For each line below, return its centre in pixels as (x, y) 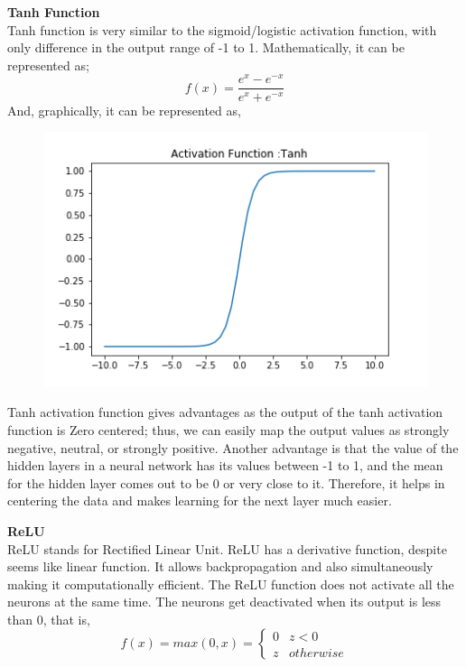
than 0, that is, (49, 619)
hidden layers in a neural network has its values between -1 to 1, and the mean (225, 465)
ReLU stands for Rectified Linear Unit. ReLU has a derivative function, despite (227, 548)
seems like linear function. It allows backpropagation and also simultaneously (220, 566)
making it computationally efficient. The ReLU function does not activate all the (231, 584)
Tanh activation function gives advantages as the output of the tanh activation (225, 412)
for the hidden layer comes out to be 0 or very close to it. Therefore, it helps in (226, 482)
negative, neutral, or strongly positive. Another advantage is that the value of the (233, 447)
